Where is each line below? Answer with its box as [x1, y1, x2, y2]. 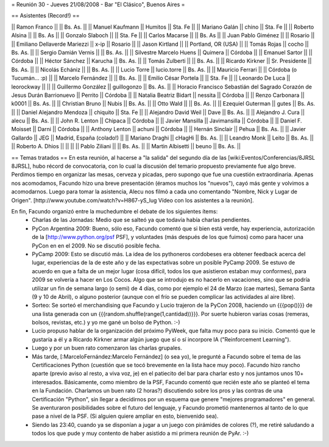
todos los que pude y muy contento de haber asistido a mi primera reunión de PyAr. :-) [32, 430, 249, 437]
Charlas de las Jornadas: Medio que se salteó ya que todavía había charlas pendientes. [32, 216, 252, 224]
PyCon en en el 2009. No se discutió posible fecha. [32, 241, 161, 249]
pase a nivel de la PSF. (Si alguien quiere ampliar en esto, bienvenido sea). [32, 412, 219, 420]
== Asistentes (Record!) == [11, 12, 80, 20]
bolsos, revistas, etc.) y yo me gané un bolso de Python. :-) [32, 319, 180, 326]
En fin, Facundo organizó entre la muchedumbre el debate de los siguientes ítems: [11, 207, 218, 215]
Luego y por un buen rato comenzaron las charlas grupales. [32, 345, 182, 352]
